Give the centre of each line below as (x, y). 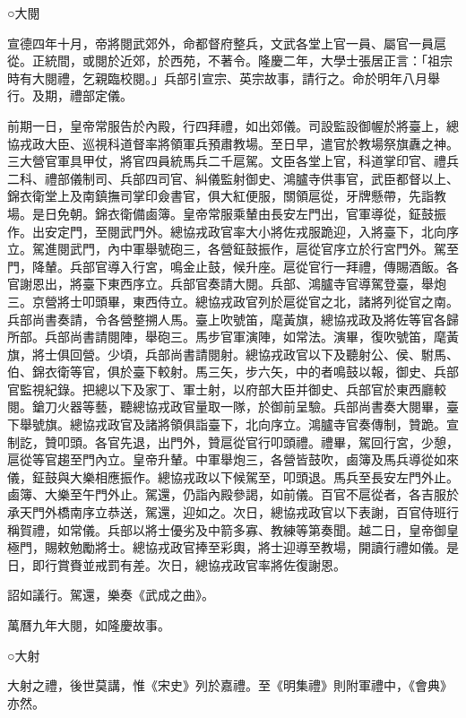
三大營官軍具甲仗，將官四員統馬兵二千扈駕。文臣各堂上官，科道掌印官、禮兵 (233, 161)
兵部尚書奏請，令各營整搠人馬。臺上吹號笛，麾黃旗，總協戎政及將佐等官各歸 (233, 319)
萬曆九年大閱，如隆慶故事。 (89, 625)
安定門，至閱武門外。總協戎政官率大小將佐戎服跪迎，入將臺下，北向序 (251, 231)
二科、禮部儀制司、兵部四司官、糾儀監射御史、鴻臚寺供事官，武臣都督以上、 (233, 178)
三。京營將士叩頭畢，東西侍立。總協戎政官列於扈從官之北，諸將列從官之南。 (233, 301)
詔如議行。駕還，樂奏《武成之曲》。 (111, 595)
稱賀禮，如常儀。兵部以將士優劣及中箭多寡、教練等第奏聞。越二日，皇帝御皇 (233, 529)
